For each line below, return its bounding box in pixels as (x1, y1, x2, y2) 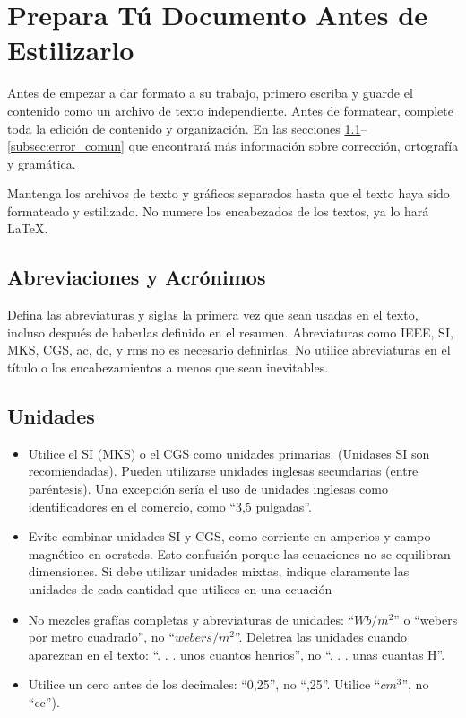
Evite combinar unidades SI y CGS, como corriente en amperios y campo (28, 527, 431, 546)
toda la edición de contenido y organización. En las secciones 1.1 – (7, 118, 367, 137)
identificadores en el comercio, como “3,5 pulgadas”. (28, 496, 312, 515)
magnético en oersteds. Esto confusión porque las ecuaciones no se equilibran (28, 544, 451, 563)
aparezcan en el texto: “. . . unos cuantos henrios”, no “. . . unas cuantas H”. (28, 644, 445, 663)
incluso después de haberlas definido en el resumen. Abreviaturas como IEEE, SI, (7, 322, 453, 341)
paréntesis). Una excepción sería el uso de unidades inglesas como (28, 479, 388, 498)
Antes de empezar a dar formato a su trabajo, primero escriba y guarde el (7, 83, 413, 102)
